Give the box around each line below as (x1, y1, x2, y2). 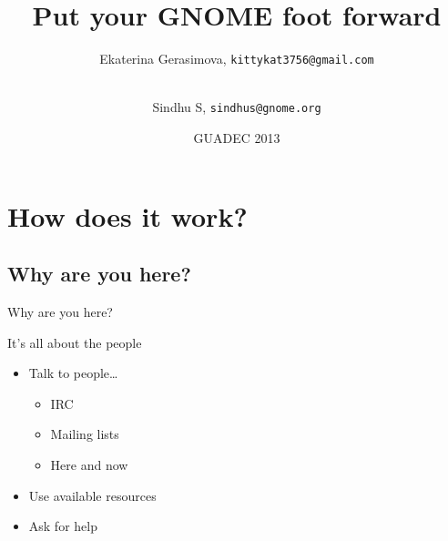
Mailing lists (50, 424, 119, 444)
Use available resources (28, 485, 157, 505)
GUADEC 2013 (193, 128, 280, 148)
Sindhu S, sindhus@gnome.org (152, 97, 321, 117)
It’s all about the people (7, 332, 142, 352)
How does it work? (7, 197, 248, 234)
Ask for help (28, 516, 97, 536)
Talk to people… (28, 363, 118, 383)
